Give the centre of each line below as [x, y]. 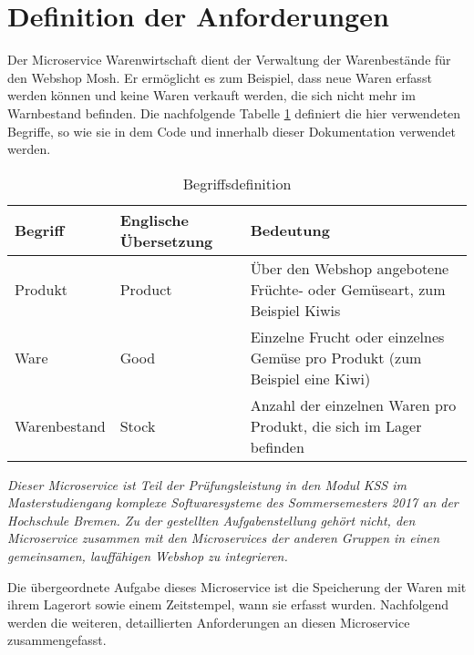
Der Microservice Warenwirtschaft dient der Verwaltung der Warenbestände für [229, 60]
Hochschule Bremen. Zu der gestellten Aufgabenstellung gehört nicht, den [211, 520]
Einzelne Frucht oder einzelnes [347, 336]
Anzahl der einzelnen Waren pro [353, 404]
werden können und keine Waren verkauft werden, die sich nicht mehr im [211, 95]
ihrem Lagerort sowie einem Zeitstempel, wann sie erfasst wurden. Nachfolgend [228, 604]
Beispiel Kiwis [295, 310]
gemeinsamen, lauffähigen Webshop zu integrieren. [148, 556]
